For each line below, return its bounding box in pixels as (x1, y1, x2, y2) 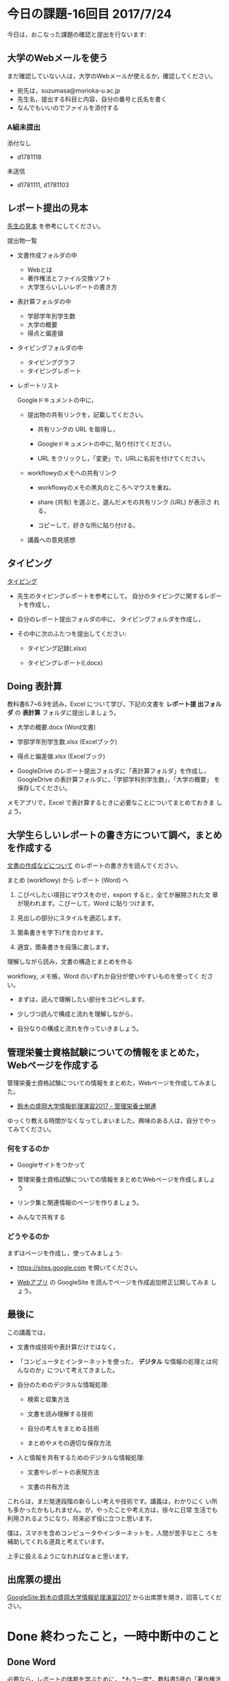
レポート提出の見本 (7, 202, 88, 214)
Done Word (7, 1656, 56, 1667)
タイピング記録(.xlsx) (27, 644, 87, 652)
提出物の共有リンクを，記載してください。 (27, 410, 147, 418)
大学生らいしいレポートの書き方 (27, 283, 118, 291)
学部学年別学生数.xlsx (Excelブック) (16, 738, 118, 746)
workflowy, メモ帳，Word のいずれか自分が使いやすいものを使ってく (7, 972, 200, 981)
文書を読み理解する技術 (27, 1409, 94, 1418)
